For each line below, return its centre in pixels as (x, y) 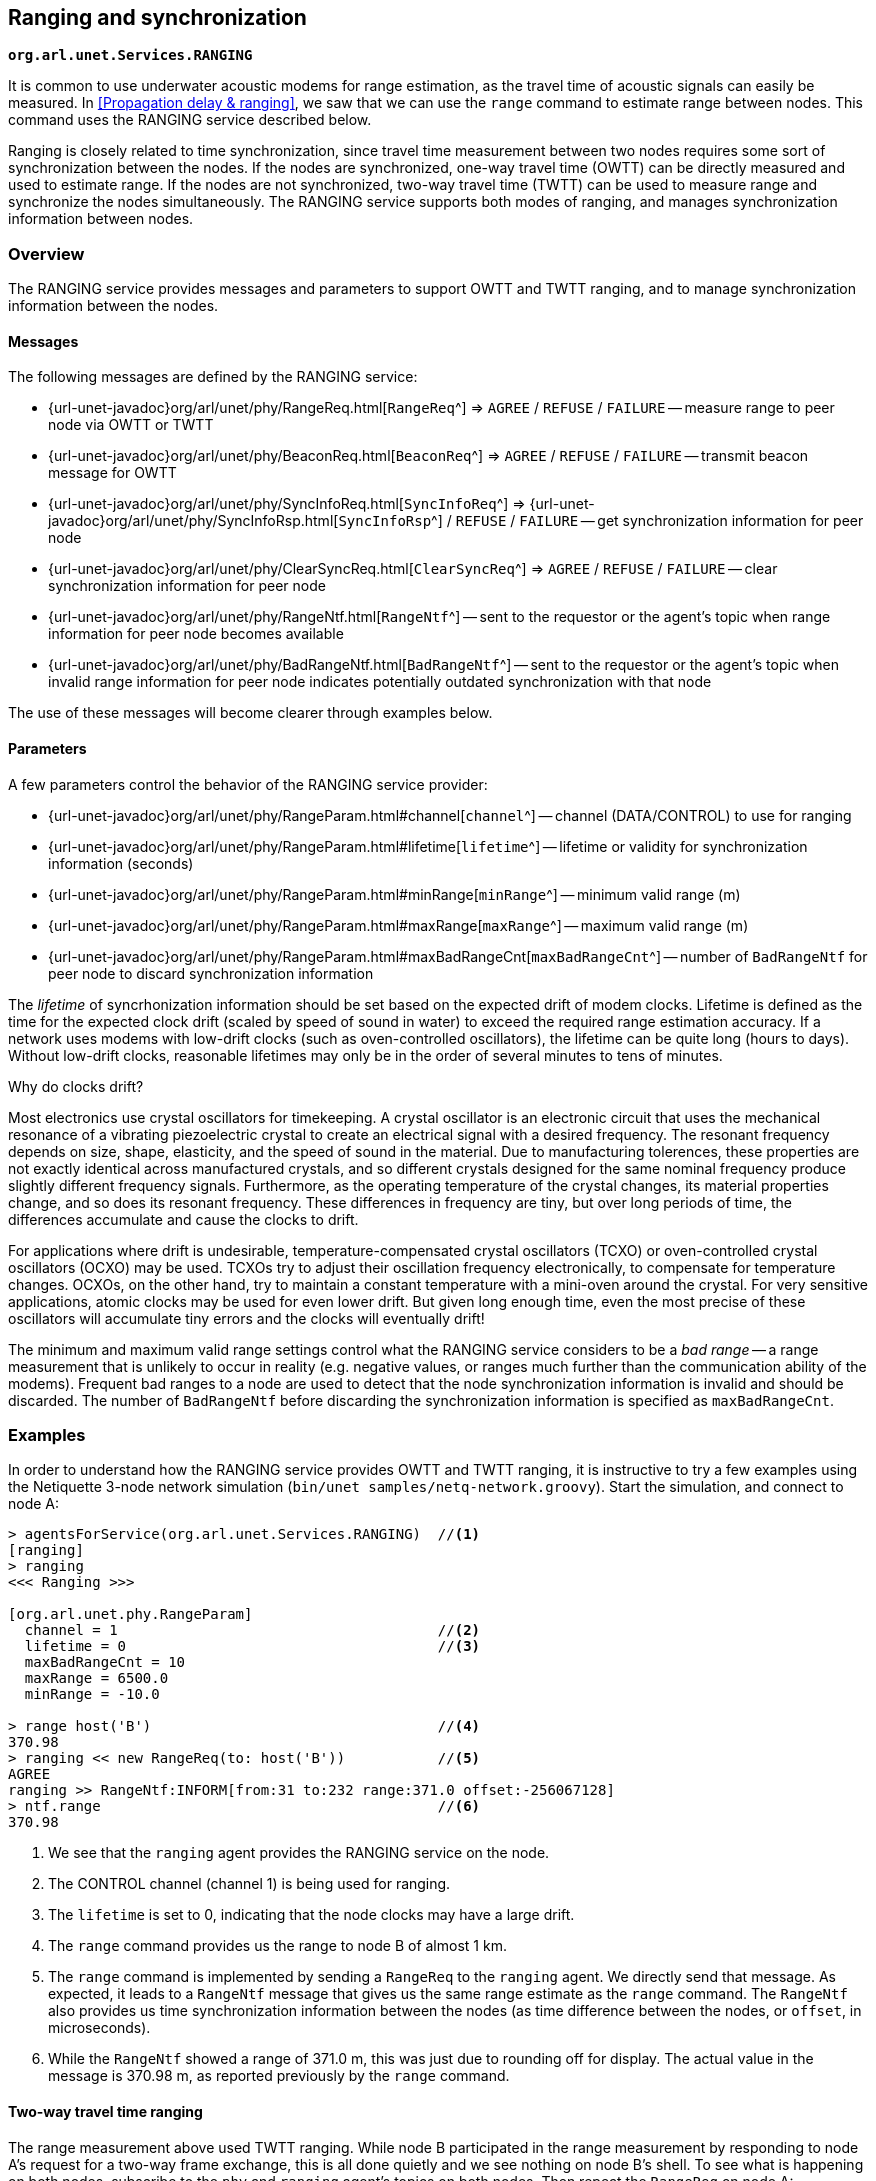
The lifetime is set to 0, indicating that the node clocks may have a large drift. (311, 1915)
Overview (46, 253)
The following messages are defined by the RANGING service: (213, 377)
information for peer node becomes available (196, 634)
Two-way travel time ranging (105, 2111)
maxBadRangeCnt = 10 (105, 1662)
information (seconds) (121, 863)
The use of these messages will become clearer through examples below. (250, 713)
